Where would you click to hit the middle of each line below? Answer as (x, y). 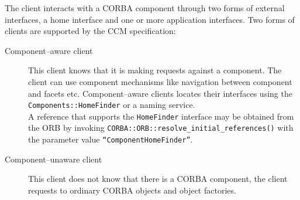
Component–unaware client (54, 159)
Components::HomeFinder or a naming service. (112, 105)
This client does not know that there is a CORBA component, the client (158, 179)
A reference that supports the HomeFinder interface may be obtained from (161, 116)
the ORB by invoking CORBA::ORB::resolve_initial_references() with (161, 128)
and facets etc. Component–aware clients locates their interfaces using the (160, 93)
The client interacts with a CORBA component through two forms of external (145, 8)
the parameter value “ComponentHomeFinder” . (111, 139)
